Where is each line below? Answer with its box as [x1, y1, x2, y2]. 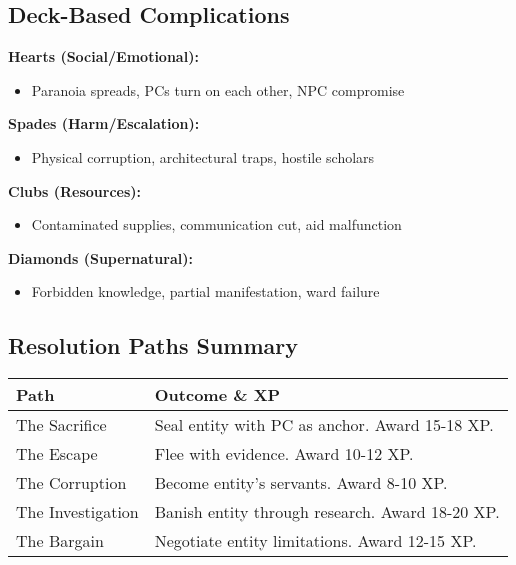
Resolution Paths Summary [8, 330, 299, 361]
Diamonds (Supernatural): [8, 247, 193, 268]
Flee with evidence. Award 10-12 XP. [154, 442, 414, 466]
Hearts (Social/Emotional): [8, 46, 199, 67]
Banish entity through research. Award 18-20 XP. [154, 500, 500, 524]
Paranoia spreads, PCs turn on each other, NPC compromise [31, 79, 405, 100]
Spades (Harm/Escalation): [8, 113, 200, 134]
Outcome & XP [154, 383, 281, 407]
